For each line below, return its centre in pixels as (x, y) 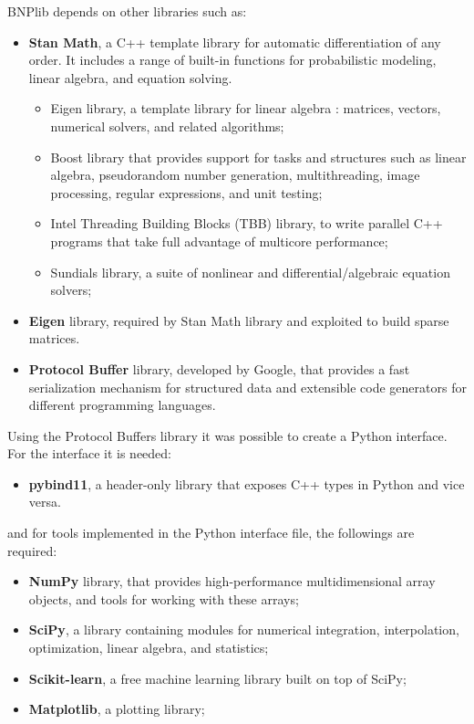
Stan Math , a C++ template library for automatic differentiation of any (235, 42)
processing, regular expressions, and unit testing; (186, 192)
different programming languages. (122, 405)
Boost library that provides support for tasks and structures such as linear (258, 157)
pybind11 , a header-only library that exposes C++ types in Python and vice (247, 483)
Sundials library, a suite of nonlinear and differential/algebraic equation (250, 272)
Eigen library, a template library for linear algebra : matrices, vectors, (246, 108)
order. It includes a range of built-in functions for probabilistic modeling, (232, 60)
